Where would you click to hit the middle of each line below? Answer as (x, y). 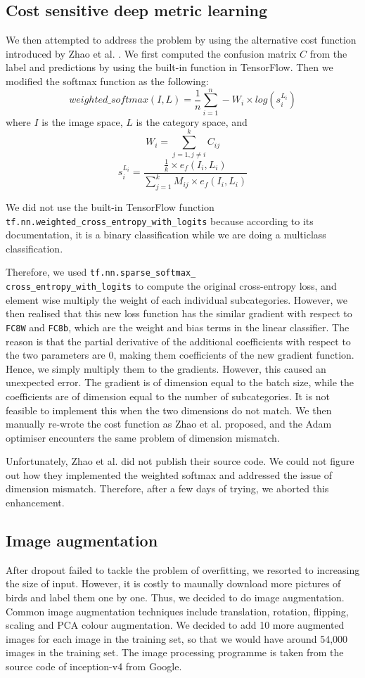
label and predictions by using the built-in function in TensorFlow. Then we (169, 67)
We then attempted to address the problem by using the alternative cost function (181, 40)
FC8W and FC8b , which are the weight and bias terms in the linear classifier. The (178, 327)
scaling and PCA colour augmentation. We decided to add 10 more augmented (175, 625)
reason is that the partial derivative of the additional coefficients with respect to (178, 341)
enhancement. (35, 503)
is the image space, (82, 121)
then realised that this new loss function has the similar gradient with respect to (179, 313)
